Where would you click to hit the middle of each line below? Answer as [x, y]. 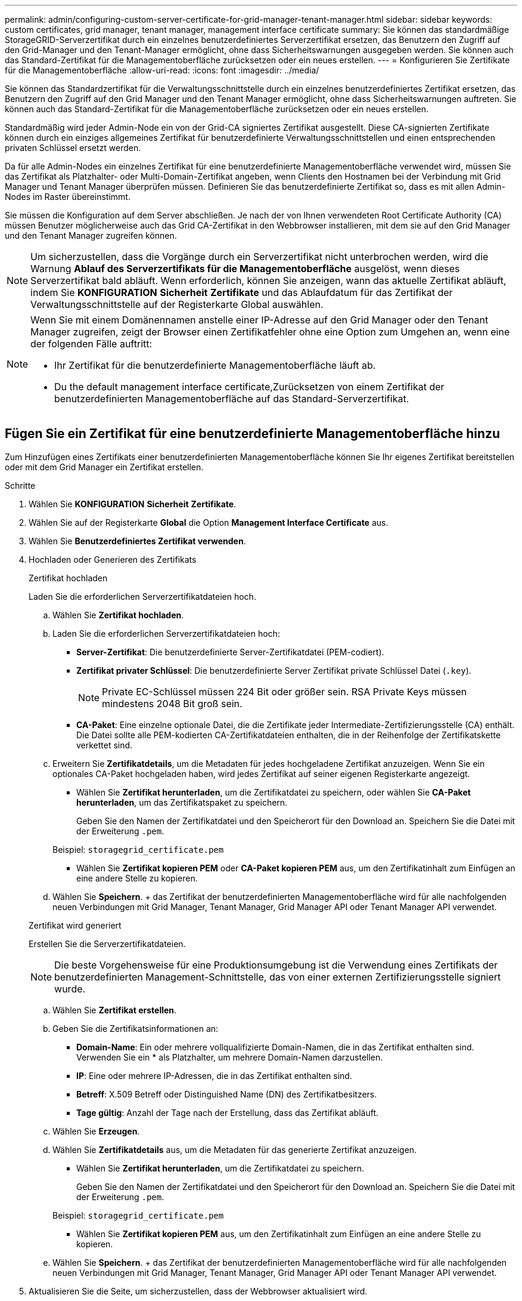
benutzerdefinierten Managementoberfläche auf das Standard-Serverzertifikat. [232, 399]
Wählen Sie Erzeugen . [96, 1131]
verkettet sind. [105, 745]
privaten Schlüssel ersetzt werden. [73, 148]
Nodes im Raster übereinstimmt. [68, 197]
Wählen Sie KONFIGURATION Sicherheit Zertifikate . [133, 504]
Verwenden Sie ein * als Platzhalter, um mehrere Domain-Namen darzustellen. [230, 1057]
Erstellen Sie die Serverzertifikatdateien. [107, 944]
